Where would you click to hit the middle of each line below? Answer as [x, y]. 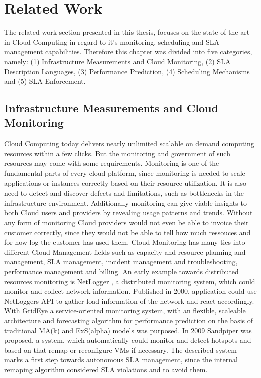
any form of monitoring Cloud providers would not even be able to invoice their [126, 222]
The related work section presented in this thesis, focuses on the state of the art [127, 32]
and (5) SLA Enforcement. [45, 81]
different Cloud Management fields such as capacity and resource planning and [125, 251]
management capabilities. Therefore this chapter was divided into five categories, [128, 51]
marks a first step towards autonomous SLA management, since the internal [121, 360]
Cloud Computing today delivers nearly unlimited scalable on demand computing [129, 144]
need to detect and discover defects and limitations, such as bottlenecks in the [124, 193]
